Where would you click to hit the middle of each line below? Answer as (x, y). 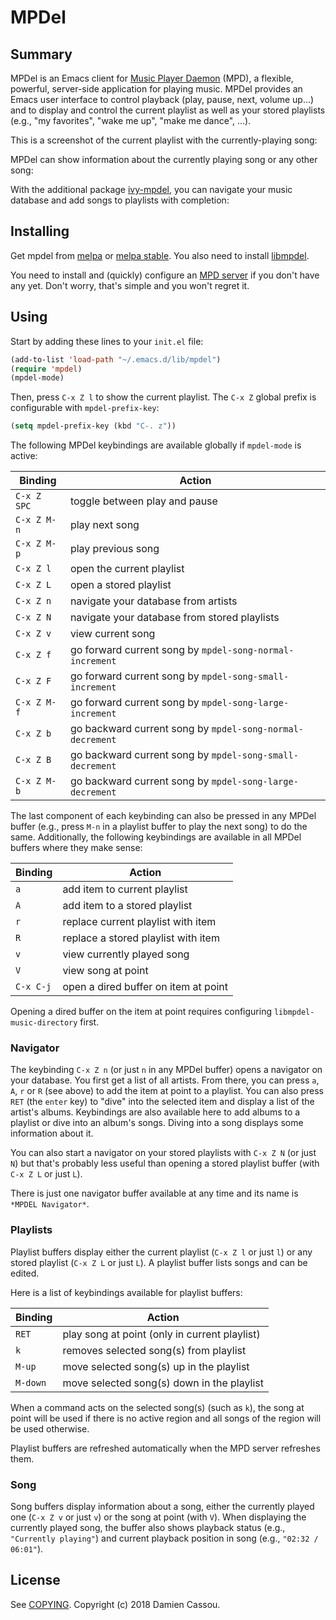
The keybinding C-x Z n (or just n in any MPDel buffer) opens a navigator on (166, 1070)
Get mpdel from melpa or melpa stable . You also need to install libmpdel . (160, 255)
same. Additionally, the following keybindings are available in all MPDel (156, 837)
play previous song (114, 549)
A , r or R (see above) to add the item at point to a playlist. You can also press (167, 1091)
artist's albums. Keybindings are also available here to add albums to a (155, 1112)
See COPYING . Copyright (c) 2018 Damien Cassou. (115, 1604)
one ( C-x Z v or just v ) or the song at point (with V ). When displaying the (158, 1517)
